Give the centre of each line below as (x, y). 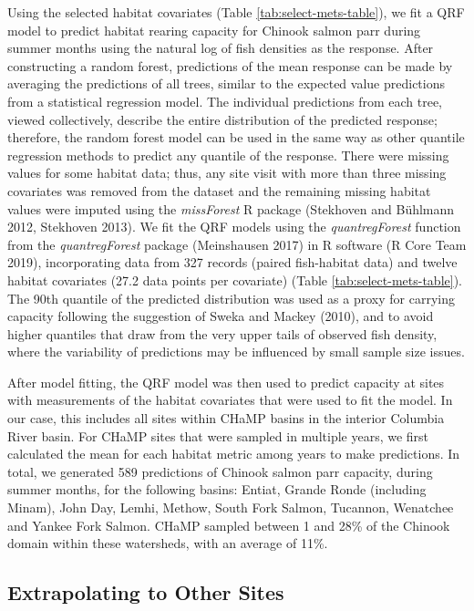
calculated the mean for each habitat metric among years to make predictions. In (234, 454)
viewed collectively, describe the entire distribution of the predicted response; (222, 119)
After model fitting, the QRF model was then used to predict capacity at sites (226, 382)
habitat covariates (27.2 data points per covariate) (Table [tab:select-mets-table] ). (235, 280)
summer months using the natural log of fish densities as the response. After (221, 48)
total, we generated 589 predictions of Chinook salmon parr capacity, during (220, 471)
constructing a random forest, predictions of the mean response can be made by (230, 65)
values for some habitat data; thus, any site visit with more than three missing (227, 173)
